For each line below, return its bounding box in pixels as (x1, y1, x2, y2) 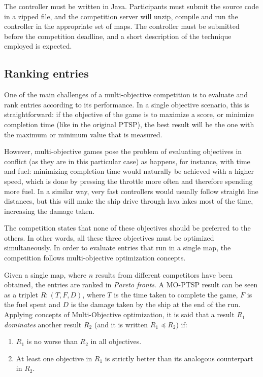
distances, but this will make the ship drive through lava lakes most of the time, (4, 196, 253, 206)
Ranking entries (4, 65, 89, 81)
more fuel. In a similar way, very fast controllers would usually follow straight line (4, 185, 258, 196)
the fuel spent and (4, 299, 60, 310)
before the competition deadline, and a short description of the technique (4, 30, 232, 41)
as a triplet (4, 289, 39, 299)
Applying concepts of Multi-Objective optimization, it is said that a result (4, 309, 235, 320)
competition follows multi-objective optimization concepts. (4, 252, 186, 263)
